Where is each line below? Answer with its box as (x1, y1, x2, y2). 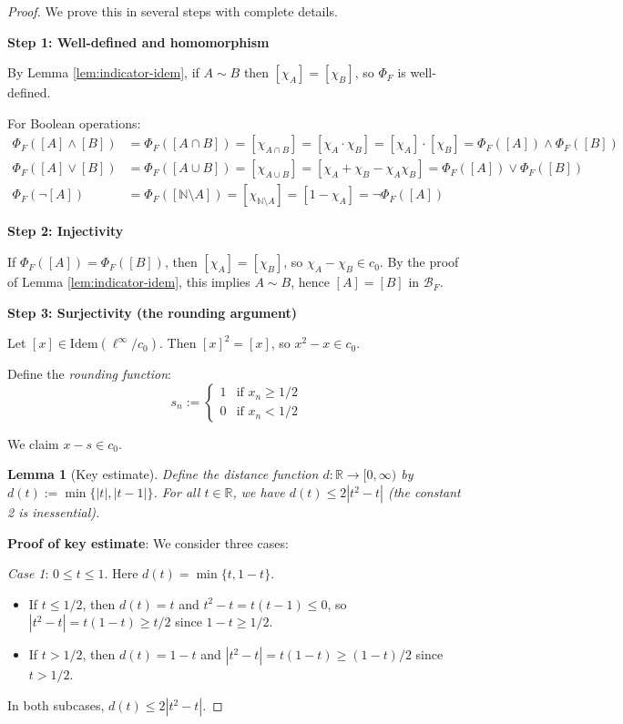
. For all (153, 483, 200, 502)
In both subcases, (7, 696, 105, 714)
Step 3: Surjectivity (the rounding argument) (7, 302, 297, 321)
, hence (291, 272, 330, 291)
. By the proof (379, 252, 459, 271)
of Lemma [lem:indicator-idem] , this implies (7, 272, 250, 291)
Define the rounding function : (7, 364, 171, 383)
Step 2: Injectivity (7, 221, 124, 240)
